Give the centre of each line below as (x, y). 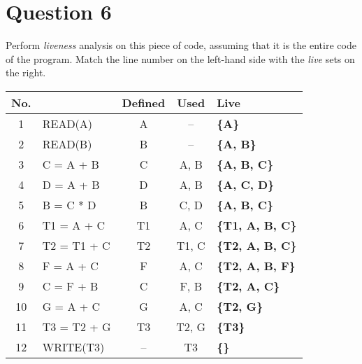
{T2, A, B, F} (256, 265)
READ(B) (67, 143)
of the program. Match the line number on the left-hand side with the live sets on (180, 58)
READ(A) (67, 123)
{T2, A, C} (248, 286)
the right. (26, 72)
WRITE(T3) (73, 346)
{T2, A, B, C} (257, 245)
